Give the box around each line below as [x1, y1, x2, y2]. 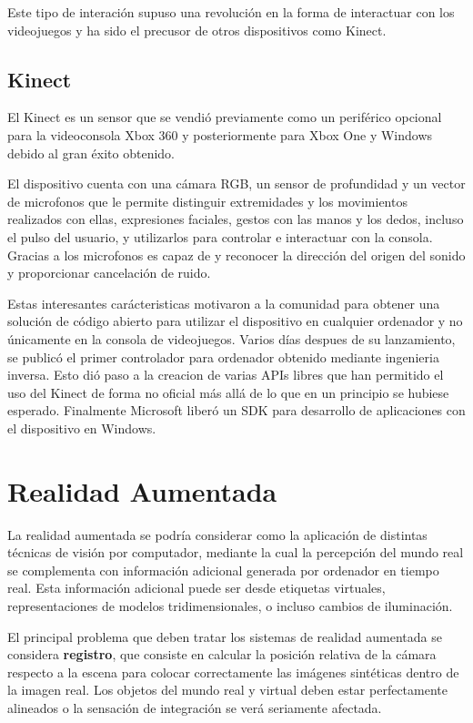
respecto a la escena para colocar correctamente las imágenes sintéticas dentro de [7, 662, 459, 681]
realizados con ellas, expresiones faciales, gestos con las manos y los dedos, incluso [7, 209, 464, 229]
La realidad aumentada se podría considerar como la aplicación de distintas [7, 524, 428, 544]
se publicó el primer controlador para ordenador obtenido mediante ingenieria [7, 347, 439, 366]
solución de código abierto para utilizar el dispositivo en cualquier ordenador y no [7, 311, 463, 331]
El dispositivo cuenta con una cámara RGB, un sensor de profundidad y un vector [7, 174, 466, 193]
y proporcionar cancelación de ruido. [7, 263, 211, 282]
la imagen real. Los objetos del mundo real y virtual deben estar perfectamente [7, 680, 448, 699]
